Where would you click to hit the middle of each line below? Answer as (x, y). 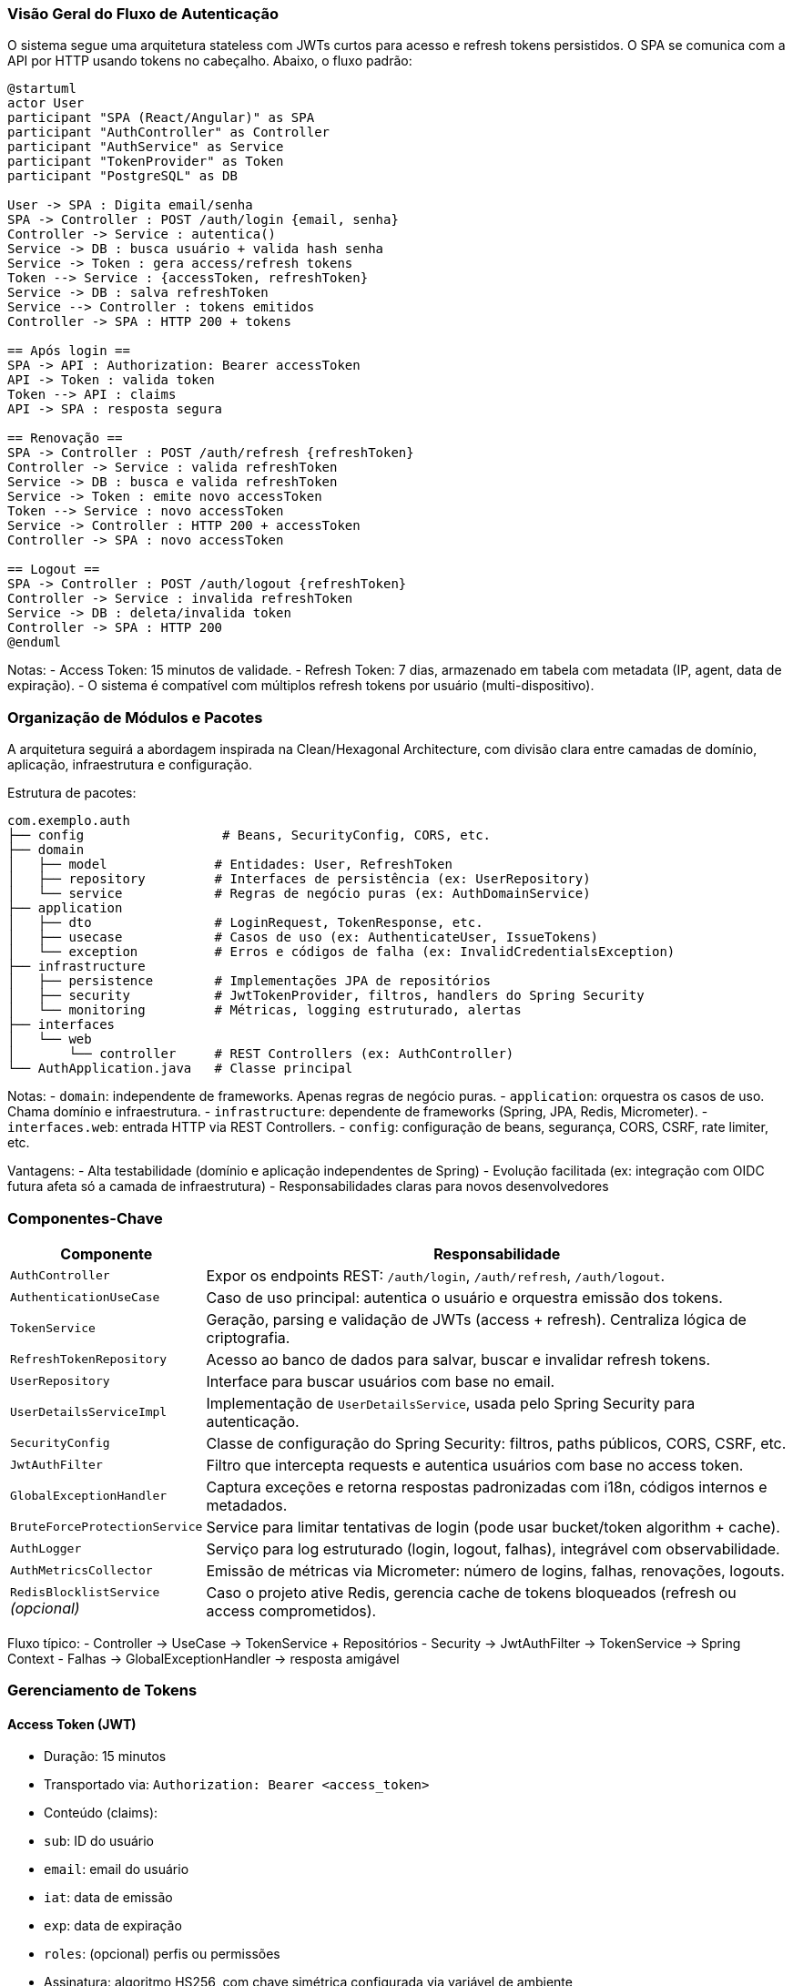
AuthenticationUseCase (85, 1298)
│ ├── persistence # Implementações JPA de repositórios (249, 981)
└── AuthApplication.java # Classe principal (180, 1069)
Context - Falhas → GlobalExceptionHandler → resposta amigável (203, 1658)
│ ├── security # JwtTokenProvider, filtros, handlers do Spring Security (326, 996)
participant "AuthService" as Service (146, 147)
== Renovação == (65, 438)
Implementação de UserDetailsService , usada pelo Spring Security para (451, 1403)
